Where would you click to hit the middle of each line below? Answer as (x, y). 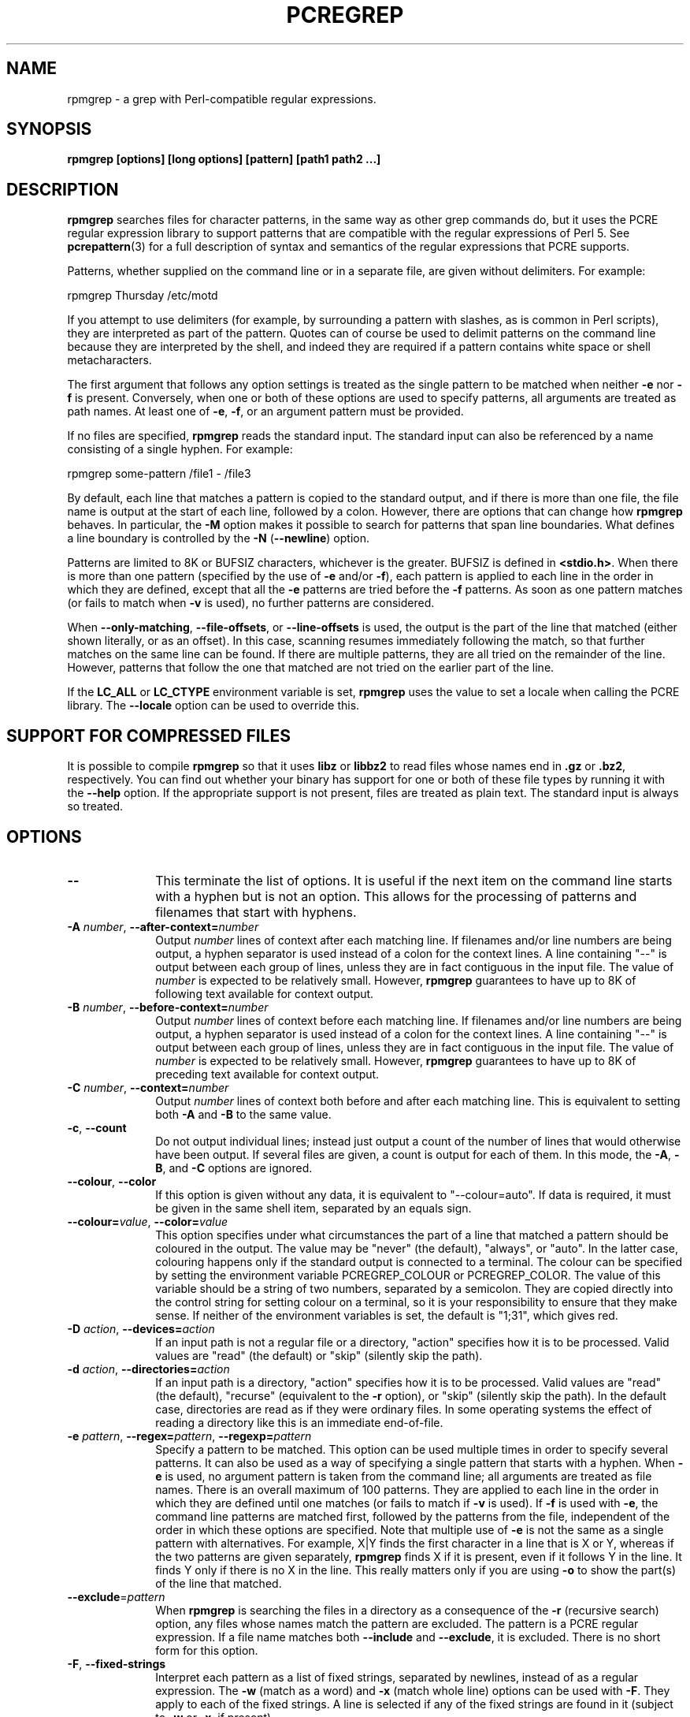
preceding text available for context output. (267, 1074)
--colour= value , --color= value (147, 1221)
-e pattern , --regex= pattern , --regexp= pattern (189, 1436)
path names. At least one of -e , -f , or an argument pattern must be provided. (265, 412)
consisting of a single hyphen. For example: (180, 449)
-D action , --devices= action (141, 1328)
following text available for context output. (265, 993)
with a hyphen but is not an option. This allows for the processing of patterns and (396, 896)
